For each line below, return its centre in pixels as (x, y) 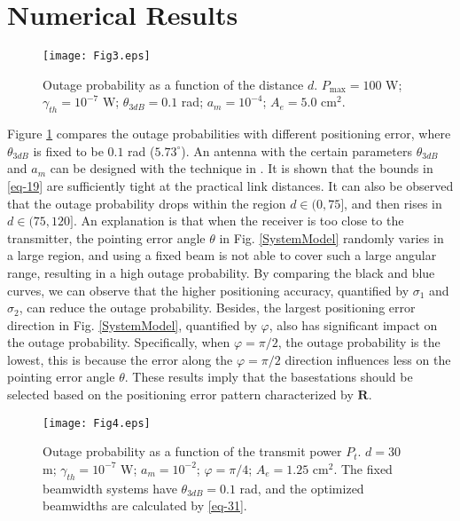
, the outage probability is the (359, 342)
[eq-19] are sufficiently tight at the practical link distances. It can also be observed (230, 185)
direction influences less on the (368, 359)
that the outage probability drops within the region (147, 203)
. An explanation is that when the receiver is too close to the (238, 221)
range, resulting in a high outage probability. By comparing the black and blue (221, 272)
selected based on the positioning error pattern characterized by (180, 395)
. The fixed (363, 468)
